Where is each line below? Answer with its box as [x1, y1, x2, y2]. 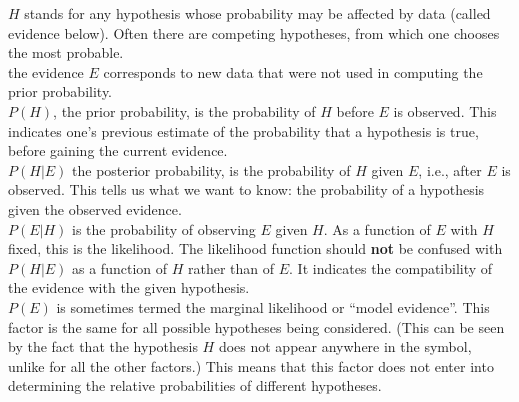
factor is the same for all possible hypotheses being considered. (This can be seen [8, 316, 505, 337]
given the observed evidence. [8, 198, 182, 219]
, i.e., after [418, 159, 482, 180]
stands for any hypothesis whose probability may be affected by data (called [24, 3, 491, 23]
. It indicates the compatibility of [289, 257, 493, 278]
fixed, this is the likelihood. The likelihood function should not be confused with [8, 238, 503, 259]
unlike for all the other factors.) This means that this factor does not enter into [8, 355, 494, 376]
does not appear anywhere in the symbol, [218, 336, 472, 357]
